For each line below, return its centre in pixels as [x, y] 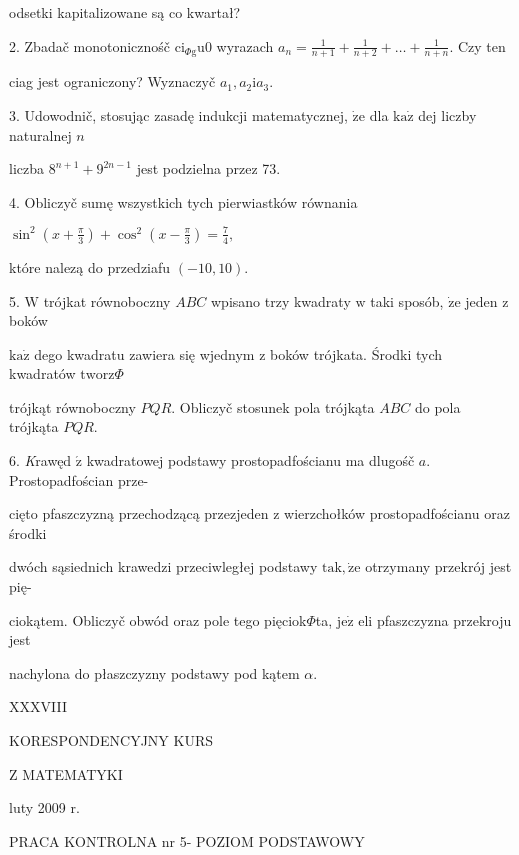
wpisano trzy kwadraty [281, 300]
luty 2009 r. [44, 807]
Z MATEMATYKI [66, 773]
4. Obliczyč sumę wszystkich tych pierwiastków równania [183, 201]
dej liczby [447, 115]
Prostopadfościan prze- [79, 479]
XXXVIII [38, 706]
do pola [437, 406]
